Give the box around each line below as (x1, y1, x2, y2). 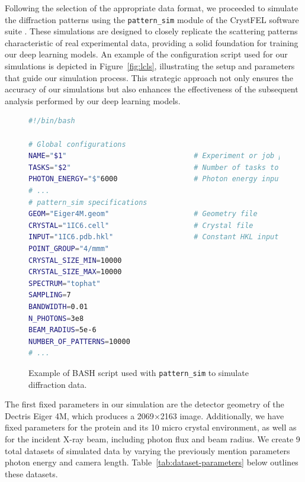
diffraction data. (28, 378, 87, 390)
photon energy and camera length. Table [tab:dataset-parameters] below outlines (5, 456, 298, 468)
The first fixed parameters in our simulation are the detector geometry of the (5, 398, 284, 410)
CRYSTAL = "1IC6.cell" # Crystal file (28, 221, 253, 230)
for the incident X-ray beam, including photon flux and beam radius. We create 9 (5, 432, 300, 445)
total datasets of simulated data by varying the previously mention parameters (5, 444, 290, 457)
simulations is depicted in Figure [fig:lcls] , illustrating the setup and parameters (5, 60, 295, 72)
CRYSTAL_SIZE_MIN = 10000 (28, 256, 122, 265)
